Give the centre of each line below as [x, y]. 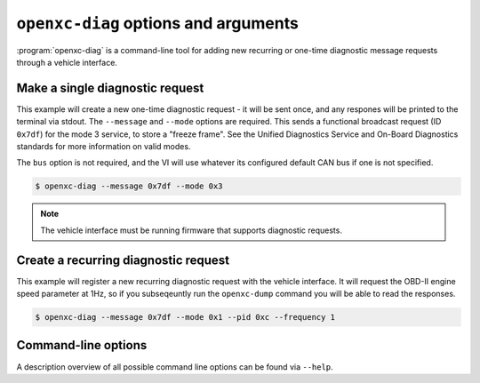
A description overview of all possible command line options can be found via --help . [175, 367]
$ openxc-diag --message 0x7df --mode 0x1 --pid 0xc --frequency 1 [185, 317]
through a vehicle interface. [67, 62]
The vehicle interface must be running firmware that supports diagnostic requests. [191, 230]
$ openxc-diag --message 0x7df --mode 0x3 [129, 186]
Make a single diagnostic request [110, 88]
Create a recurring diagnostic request [123, 260]
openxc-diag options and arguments [158, 23]
